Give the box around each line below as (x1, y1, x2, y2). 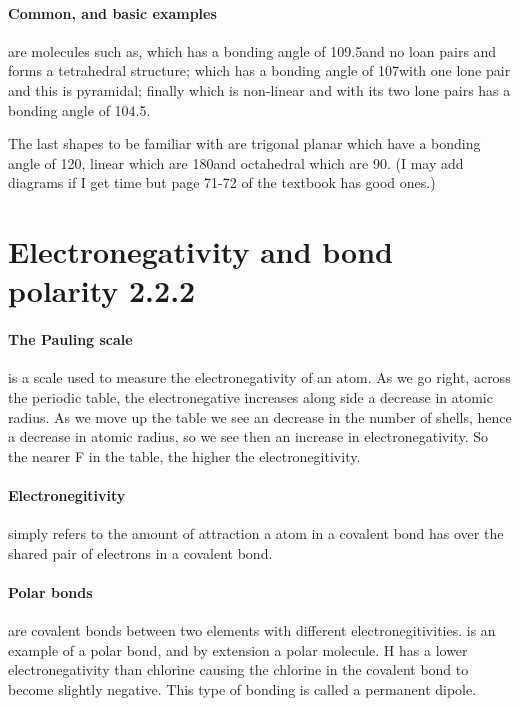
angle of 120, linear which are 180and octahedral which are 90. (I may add (8, 152, 464, 173)
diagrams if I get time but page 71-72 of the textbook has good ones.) (8, 172, 436, 193)
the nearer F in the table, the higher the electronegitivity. (8, 445, 361, 466)
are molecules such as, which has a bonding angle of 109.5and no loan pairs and (8, 40, 497, 61)
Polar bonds (8, 581, 93, 602)
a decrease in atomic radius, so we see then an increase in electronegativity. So (8, 426, 488, 447)
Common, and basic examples (8, 2, 217, 23)
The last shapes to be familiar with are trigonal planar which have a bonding (8, 133, 481, 154)
